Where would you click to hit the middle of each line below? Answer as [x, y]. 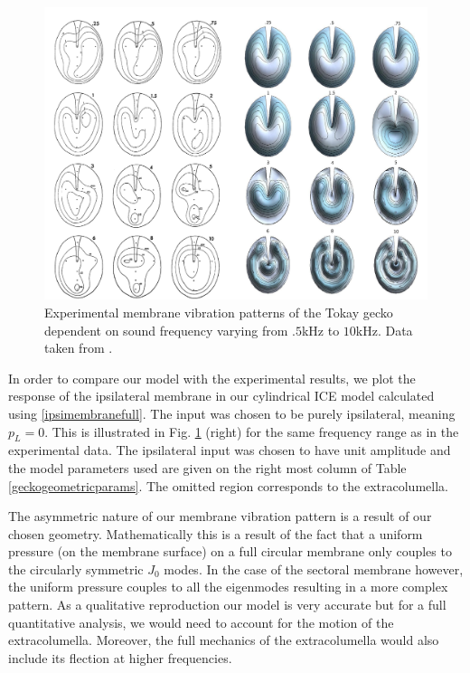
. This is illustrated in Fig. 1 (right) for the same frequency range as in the [252, 431]
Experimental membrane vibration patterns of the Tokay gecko [219, 312]
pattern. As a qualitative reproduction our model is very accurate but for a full [227, 605]
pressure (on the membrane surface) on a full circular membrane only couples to [230, 551]
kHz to [320, 330]
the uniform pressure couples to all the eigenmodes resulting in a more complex [228, 587]
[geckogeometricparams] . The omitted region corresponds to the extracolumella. [228, 485]
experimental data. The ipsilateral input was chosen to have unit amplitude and [230, 450]
